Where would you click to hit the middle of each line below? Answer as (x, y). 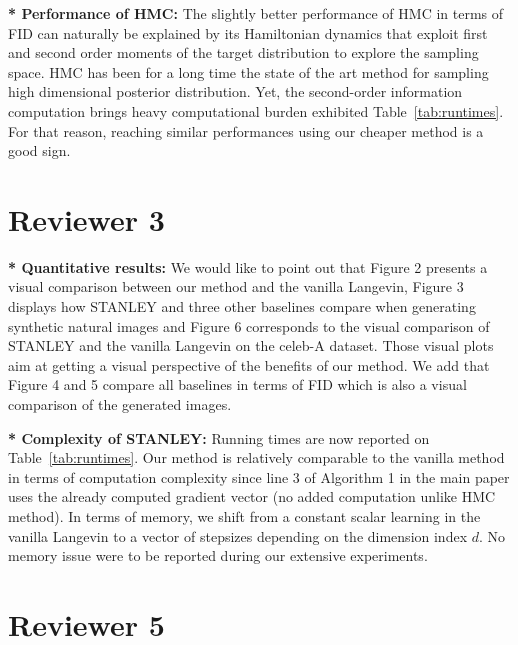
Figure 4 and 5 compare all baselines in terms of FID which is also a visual (237, 384)
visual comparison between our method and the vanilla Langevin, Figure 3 (236, 286)
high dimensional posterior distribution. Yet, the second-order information (235, 91)
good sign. (39, 150)
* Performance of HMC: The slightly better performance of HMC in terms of (256, 13)
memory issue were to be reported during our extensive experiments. (218, 555)
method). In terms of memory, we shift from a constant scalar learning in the (244, 516)
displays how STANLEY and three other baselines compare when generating (242, 306)
